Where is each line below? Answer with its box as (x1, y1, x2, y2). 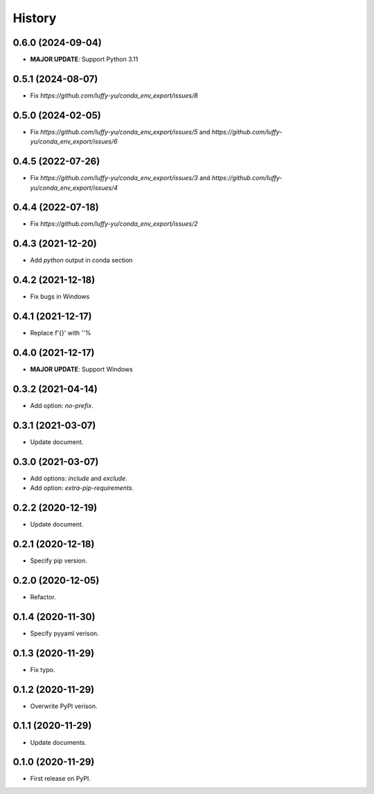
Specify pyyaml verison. (30, 629, 100, 637)
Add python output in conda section (30, 256, 133, 265)
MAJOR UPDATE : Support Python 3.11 (30, 55, 139, 64)
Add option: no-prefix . (30, 402, 93, 409)
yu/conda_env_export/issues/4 (30, 184, 118, 192)
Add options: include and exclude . (30, 474, 127, 482)
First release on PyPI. (30, 775, 91, 783)
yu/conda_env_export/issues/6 (30, 137, 118, 145)
